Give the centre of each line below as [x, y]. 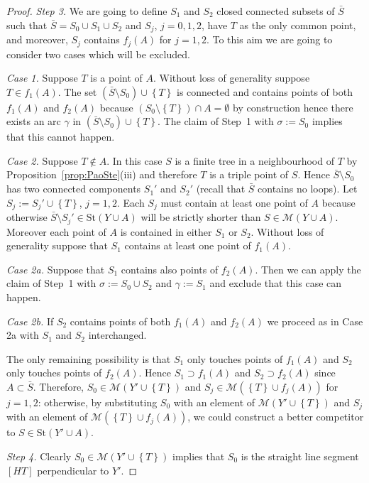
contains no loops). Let [308, 189]
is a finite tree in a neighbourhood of [254, 160]
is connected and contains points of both [264, 91]
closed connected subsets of [276, 11]
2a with [23, 335]
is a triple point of [249, 174]
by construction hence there [293, 107]
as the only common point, [298, 25]
